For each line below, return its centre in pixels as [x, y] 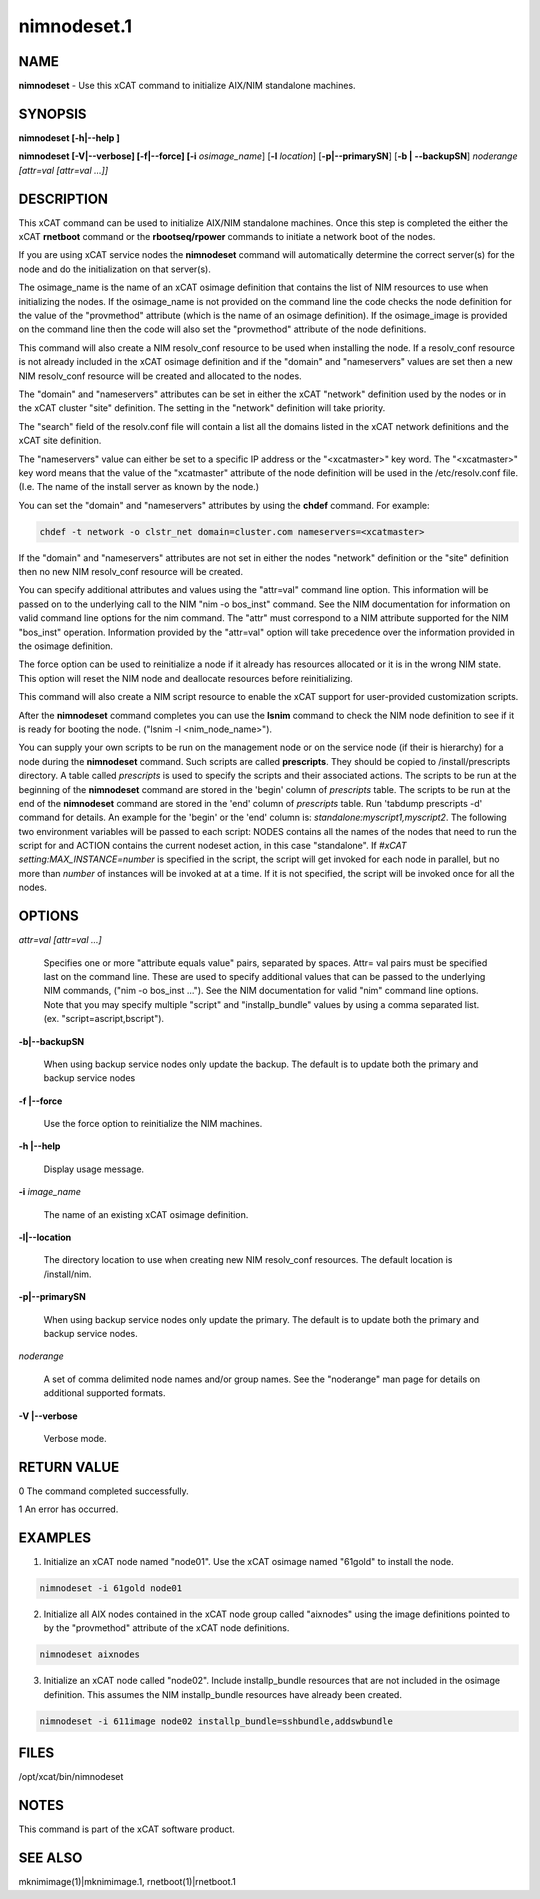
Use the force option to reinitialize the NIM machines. [153, 1124]
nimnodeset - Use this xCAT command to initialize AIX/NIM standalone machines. [187, 86]
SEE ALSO [50, 1858]
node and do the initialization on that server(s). [115, 269]
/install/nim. [67, 1274]
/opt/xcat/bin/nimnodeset [71, 1777]
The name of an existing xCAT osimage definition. [146, 1214]
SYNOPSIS [52, 113]
